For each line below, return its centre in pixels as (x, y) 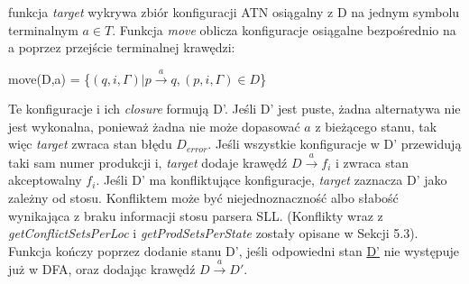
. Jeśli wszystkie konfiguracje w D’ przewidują (335, 144)
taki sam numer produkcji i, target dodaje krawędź (148, 162)
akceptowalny (45, 180)
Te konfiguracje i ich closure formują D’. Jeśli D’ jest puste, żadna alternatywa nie (234, 109)
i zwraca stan (372, 162)
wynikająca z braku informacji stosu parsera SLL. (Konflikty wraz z (196, 215)
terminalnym (43, 29)
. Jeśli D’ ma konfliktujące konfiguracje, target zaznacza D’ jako (271, 180)
